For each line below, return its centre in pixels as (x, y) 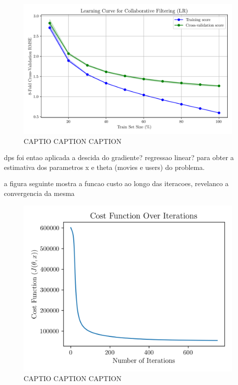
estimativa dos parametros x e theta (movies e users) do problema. (104, 167)
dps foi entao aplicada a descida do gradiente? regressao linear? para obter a (119, 157)
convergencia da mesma (39, 193)
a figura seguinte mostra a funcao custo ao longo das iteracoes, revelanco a (116, 183)
